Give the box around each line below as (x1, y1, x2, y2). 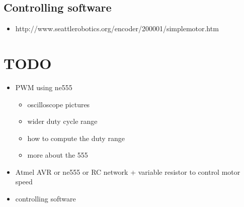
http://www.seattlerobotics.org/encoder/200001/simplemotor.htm (15, 23, 219, 34)
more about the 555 (27, 150, 88, 160)
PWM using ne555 (15, 82, 72, 92)
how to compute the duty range (27, 132, 125, 143)
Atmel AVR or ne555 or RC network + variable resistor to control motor (15, 166, 240, 177)
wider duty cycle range (27, 116, 98, 126)
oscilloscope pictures (27, 99, 90, 109)
